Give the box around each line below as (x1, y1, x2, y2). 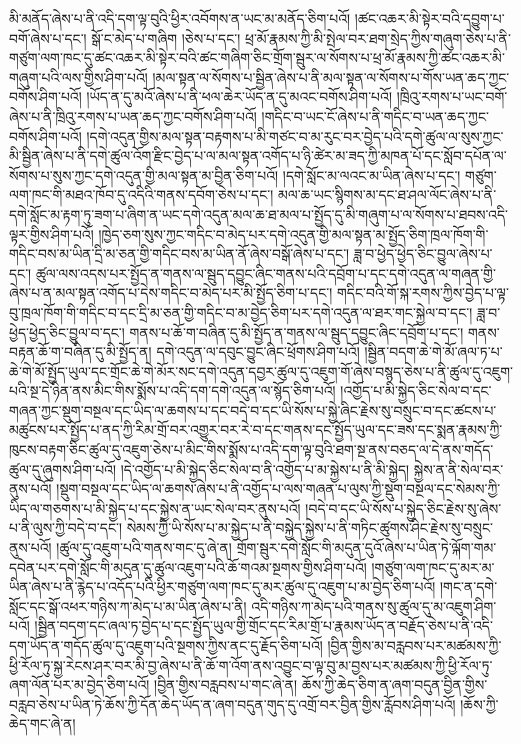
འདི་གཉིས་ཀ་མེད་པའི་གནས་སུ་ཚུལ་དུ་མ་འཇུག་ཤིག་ (251, 595, 497, 616)
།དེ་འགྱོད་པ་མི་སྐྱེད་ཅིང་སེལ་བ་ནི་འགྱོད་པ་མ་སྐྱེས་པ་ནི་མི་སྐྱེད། (120, 458, 410, 479)
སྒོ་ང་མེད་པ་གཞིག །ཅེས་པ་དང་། (91, 27, 241, 48)
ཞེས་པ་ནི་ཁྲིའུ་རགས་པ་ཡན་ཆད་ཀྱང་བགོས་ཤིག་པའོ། (9, 105, 257, 126)
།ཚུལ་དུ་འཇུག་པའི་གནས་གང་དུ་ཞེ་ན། (56, 537, 232, 558)
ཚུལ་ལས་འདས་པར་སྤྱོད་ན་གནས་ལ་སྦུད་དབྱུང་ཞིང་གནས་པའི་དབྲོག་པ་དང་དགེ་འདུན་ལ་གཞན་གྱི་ (35, 262, 496, 283)
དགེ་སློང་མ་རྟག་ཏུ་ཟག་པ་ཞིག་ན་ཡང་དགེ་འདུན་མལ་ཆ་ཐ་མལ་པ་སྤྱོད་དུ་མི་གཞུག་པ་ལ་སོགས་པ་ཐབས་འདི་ (9, 203, 508, 224)
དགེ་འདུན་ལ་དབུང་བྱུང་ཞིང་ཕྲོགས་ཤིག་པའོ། (156, 341, 360, 362)
